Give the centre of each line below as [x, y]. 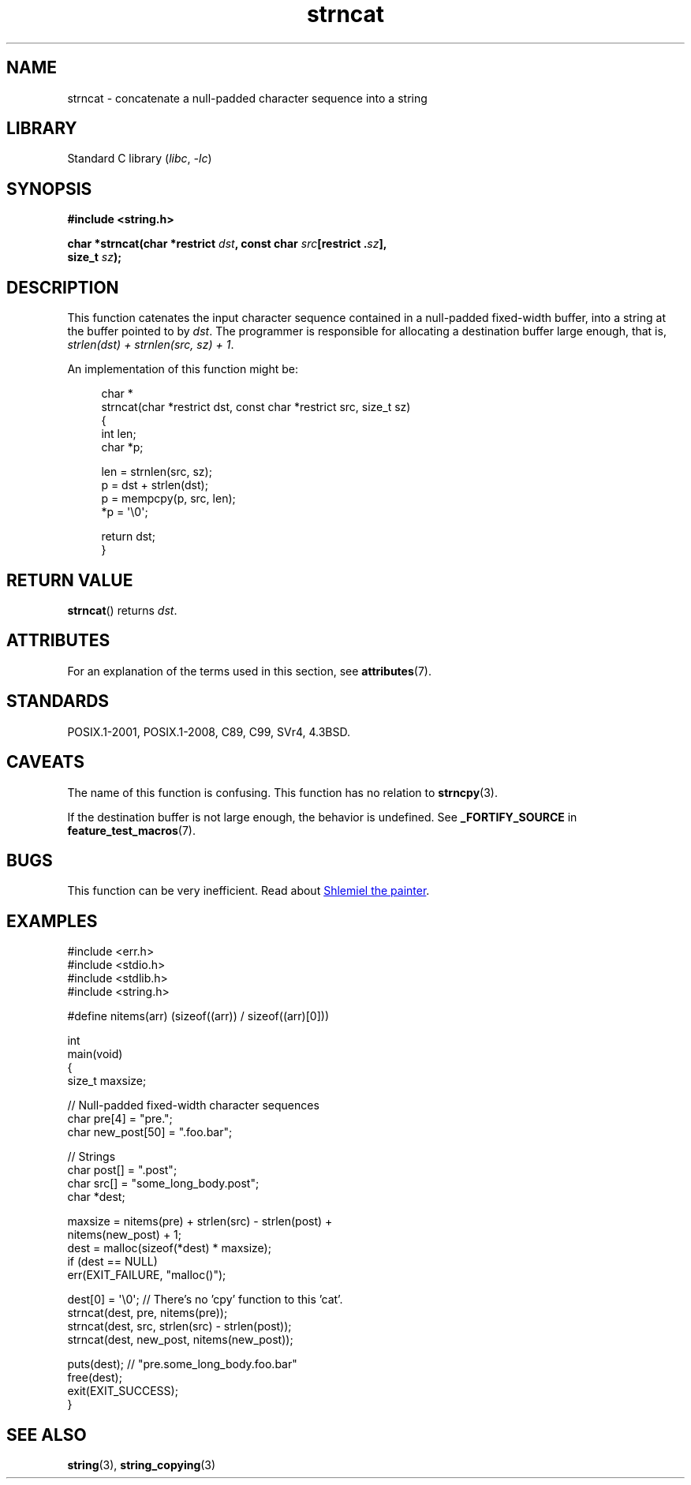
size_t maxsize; [107, 1081]
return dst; [128, 537]
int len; [119, 434]
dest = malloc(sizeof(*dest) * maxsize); [169, 1248]
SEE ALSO [47, 1435]
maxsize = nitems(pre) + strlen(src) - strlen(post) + [200, 1221]
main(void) [95, 1054]
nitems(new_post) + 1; [125, 1235]
